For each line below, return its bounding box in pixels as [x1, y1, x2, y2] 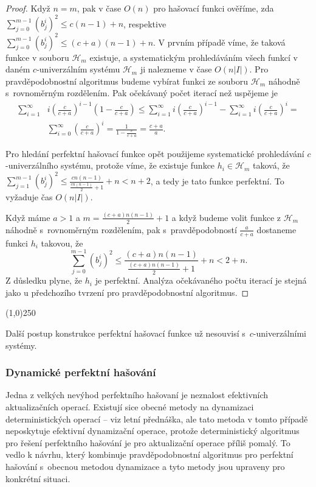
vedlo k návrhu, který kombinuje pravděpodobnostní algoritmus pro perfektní [5, 448, 294, 461]
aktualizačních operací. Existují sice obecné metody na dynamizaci [5, 401, 254, 413]
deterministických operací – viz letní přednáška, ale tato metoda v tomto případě [5, 412, 308, 425]
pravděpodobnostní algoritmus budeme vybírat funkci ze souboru [5, 74, 249, 87]
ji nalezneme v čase [140, 63, 212, 75]
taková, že [253, 159, 290, 172]
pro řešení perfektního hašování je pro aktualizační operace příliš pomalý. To [5, 436, 290, 449]
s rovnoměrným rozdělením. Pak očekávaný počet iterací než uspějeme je [5, 86, 278, 99]
